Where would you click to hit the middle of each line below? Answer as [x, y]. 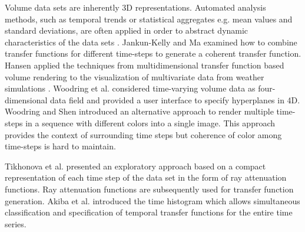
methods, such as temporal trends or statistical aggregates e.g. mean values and [149, 19]
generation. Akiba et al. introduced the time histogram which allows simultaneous [152, 200]
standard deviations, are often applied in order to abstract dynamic [127, 30]
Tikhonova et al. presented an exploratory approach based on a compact [135, 166]
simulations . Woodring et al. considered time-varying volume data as [130, 88]
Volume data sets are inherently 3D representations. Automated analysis [135, 7]
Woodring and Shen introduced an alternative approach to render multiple [139, 111]
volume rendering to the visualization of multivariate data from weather [135, 76]
